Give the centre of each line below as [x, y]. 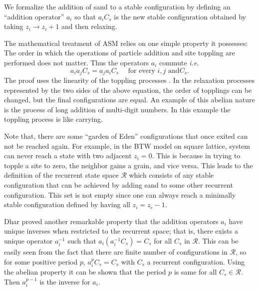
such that [82, 240]
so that [85, 16]
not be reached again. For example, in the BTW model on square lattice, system [127, 145]
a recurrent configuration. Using [196, 261]
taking [14, 26]
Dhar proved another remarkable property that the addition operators [111, 221]
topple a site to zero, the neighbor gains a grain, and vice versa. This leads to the [129, 165]
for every [141, 71]
